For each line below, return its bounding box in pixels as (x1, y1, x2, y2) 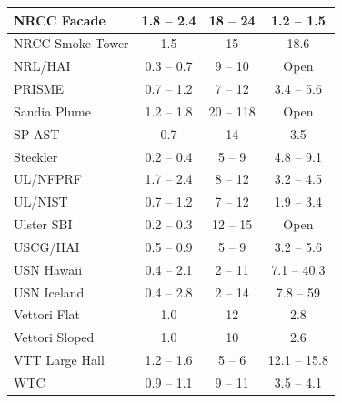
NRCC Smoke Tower (14, 34, 129, 53)
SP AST (14, 124, 60, 143)
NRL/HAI (14, 56, 71, 76)
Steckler (14, 146, 58, 166)
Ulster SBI (14, 215, 73, 234)
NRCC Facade (14, 10, 106, 29)
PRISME (14, 79, 65, 98)
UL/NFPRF (14, 169, 82, 188)
